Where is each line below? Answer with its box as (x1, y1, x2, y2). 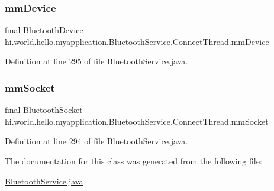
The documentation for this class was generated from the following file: (5, 155, 262, 167)
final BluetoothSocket (5, 103, 83, 116)
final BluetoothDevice (5, 24, 83, 36)
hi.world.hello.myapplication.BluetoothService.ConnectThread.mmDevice (5, 35, 269, 47)
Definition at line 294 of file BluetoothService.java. (5, 135, 188, 147)
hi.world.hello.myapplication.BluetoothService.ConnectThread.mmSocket (5, 115, 269, 127)
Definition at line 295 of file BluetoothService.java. (5, 55, 188, 67)
